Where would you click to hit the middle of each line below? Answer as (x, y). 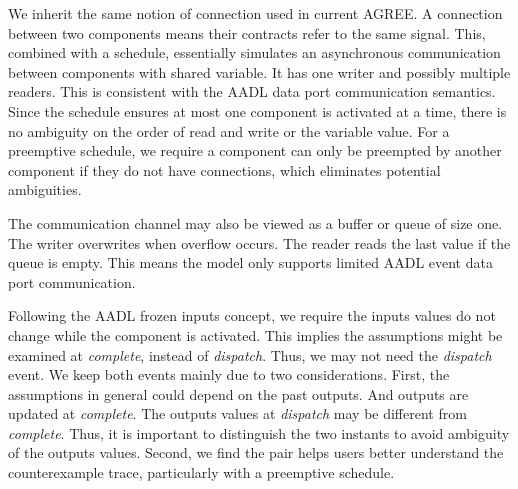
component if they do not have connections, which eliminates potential (224, 169)
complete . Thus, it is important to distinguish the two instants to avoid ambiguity (259, 432)
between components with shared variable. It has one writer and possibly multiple (259, 71)
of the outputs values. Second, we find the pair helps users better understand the (256, 452)
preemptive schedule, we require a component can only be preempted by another (255, 150)
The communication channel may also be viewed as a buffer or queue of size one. (255, 222)
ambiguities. (45, 189)
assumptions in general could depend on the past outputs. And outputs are (238, 393)
